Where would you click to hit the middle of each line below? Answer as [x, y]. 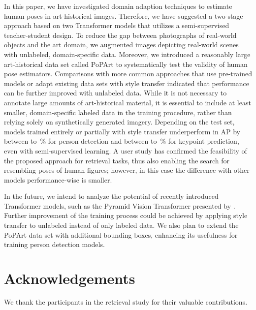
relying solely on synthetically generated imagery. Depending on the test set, [119, 122]
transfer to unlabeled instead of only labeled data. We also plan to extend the [121, 225]
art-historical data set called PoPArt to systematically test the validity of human [126, 64]
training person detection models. [54, 244]
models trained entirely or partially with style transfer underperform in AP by [122, 131]
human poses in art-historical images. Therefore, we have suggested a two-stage [124, 15]
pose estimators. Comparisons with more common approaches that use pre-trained [128, 74]
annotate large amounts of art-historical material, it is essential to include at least [128, 102]
